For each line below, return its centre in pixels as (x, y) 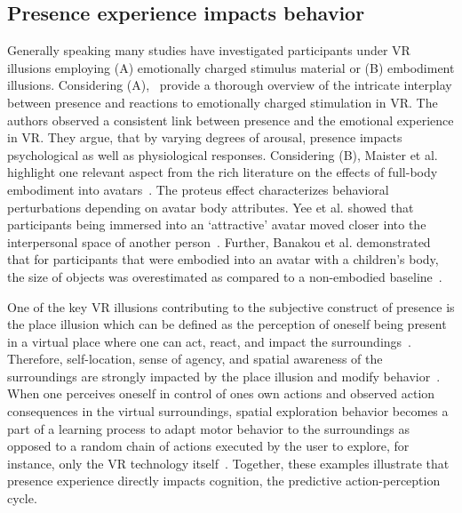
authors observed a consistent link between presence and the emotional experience (231, 120)
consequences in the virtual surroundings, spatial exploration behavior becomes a (228, 411)
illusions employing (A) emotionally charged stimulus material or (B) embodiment (231, 67)
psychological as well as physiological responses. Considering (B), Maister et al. (223, 154)
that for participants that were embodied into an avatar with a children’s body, (223, 259)
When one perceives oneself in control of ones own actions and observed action (221, 393)
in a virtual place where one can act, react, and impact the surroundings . (209, 341)
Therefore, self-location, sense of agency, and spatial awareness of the (195, 359)
